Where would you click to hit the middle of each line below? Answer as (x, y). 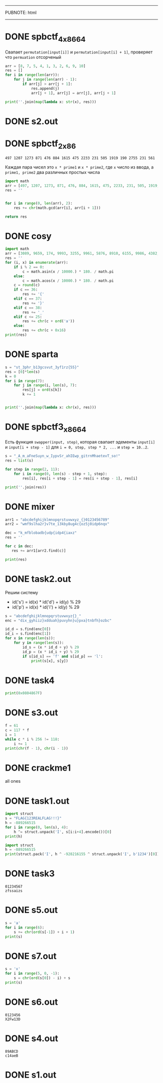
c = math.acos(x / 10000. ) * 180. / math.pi (68, 281)
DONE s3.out (32, 713)
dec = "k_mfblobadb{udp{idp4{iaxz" (41, 533)
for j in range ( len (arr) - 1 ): (45, 80)
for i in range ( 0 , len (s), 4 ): (37, 827)
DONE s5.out (32, 910)
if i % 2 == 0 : (29, 267)
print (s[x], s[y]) (49, 661)
